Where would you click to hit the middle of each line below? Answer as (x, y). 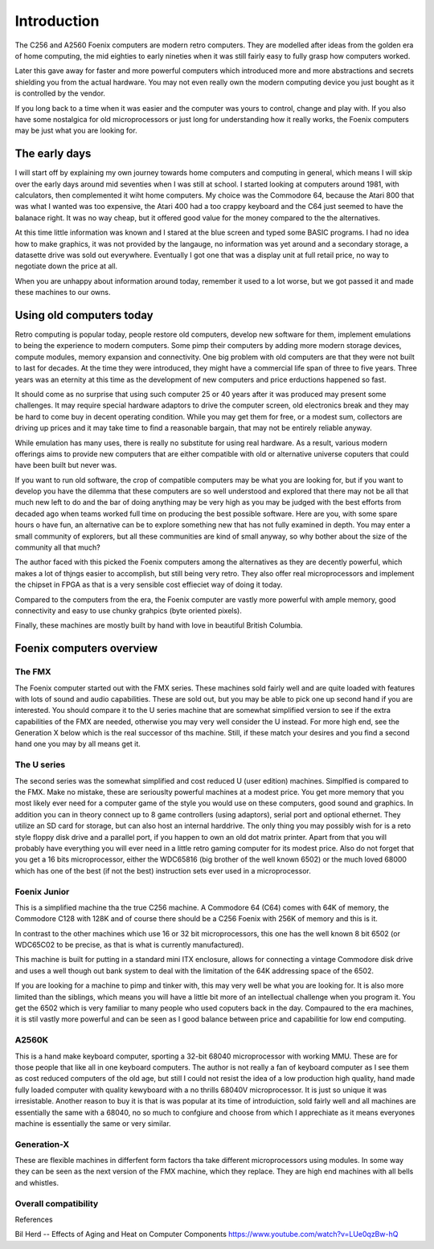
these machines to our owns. (63, 293)
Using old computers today (84, 315)
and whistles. (37, 1182)
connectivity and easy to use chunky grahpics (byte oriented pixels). (129, 610)
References (34, 1219)
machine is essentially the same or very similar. (93, 1123)
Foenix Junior (42, 891)
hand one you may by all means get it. (78, 744)
